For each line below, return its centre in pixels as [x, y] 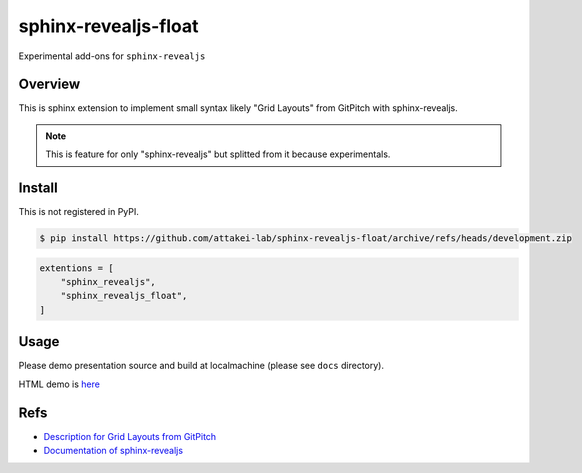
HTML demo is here [59, 384]
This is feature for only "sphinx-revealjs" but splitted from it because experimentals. [218, 154]
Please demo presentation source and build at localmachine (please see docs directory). [201, 366]
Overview [49, 84]
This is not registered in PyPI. [79, 212]
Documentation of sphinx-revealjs [113, 451]
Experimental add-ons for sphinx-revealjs [112, 56]
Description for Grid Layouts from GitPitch [130, 436]
